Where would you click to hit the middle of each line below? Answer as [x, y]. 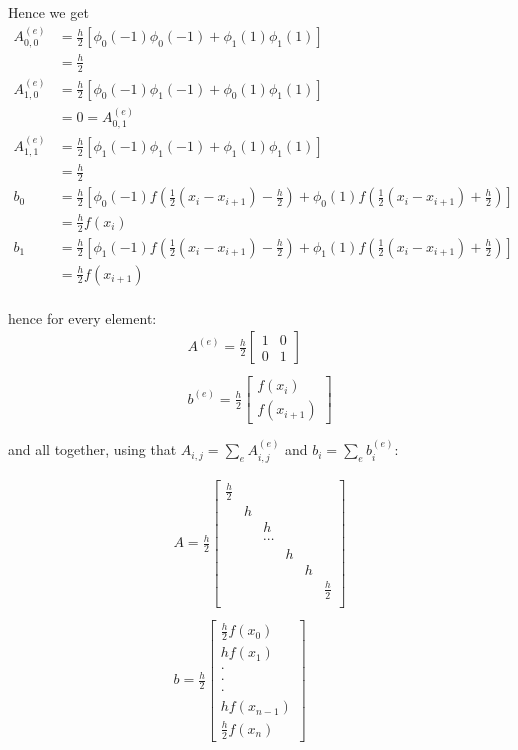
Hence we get [48, 12]
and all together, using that [92, 449]
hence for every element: [82, 317]
